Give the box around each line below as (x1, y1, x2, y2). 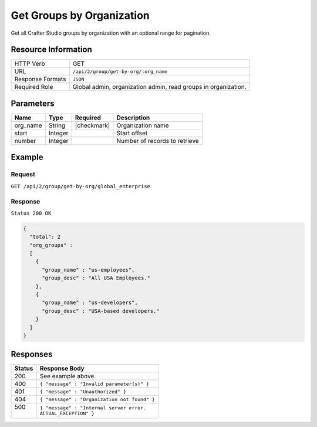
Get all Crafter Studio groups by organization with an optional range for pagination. (11, 29, 211, 36)
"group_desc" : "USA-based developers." (42, 308, 160, 314)
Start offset (116, 129, 148, 137)
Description (116, 114, 150, 122)
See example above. (39, 372, 96, 381)
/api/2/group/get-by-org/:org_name (72, 68, 168, 75)
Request (11, 171, 35, 179)
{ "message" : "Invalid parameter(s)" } (39, 381, 150, 387)
